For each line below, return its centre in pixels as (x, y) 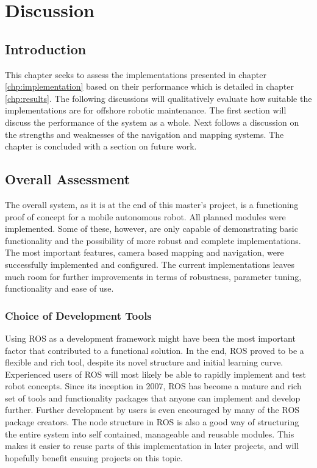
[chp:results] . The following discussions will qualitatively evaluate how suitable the (158, 98)
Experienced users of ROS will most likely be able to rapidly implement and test (155, 374)
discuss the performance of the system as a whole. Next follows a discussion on (152, 122)
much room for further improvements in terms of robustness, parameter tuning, (153, 276)
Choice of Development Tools (78, 315)
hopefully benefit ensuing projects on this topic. (94, 457)
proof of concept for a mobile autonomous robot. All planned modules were (145, 216)
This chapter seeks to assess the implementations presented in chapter (136, 74)
